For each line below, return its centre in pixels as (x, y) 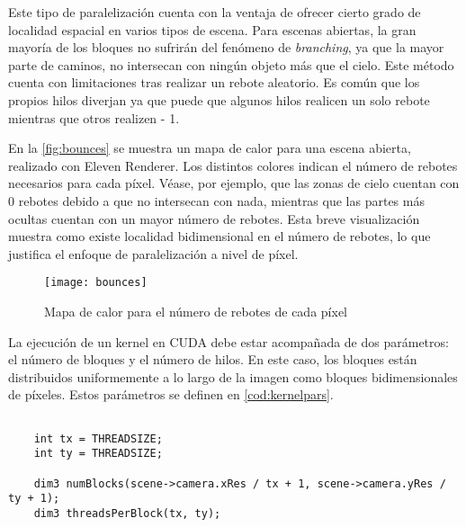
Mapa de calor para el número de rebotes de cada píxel (196, 311)
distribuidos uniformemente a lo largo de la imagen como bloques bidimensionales (233, 376)
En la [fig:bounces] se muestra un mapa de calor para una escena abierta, (210, 148)
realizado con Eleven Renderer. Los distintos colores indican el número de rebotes (233, 165)
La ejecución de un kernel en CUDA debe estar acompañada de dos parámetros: (229, 341)
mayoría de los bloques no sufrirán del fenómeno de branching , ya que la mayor (226, 47)
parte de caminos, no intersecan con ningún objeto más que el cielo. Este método (231, 64)
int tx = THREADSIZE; (98, 438)
